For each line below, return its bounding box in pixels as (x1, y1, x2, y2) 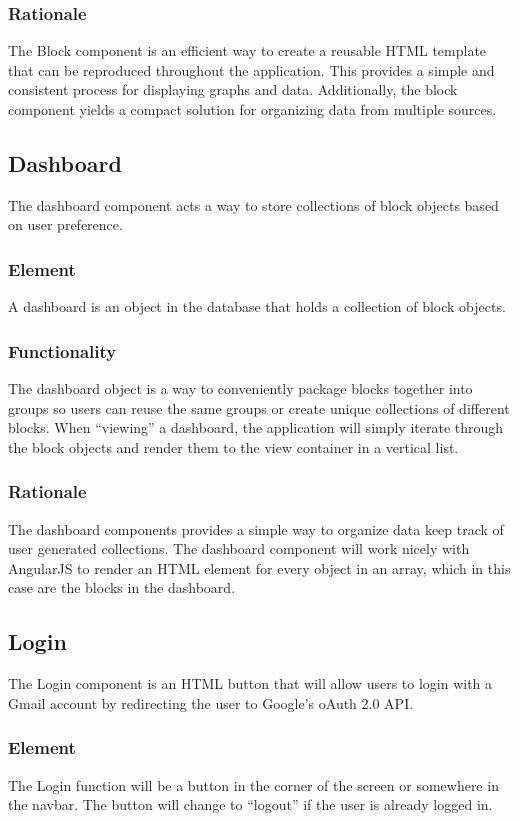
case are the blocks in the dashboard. (8, 577, 236, 598)
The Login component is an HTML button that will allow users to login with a (8, 673, 493, 694)
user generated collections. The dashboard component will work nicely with (8, 538, 470, 559)
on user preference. (8, 214, 123, 235)
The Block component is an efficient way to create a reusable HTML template (8, 40, 487, 61)
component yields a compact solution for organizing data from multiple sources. (8, 99, 497, 119)
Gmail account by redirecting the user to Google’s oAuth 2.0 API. (8, 692, 414, 713)
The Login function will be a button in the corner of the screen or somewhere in (8, 774, 499, 795)
